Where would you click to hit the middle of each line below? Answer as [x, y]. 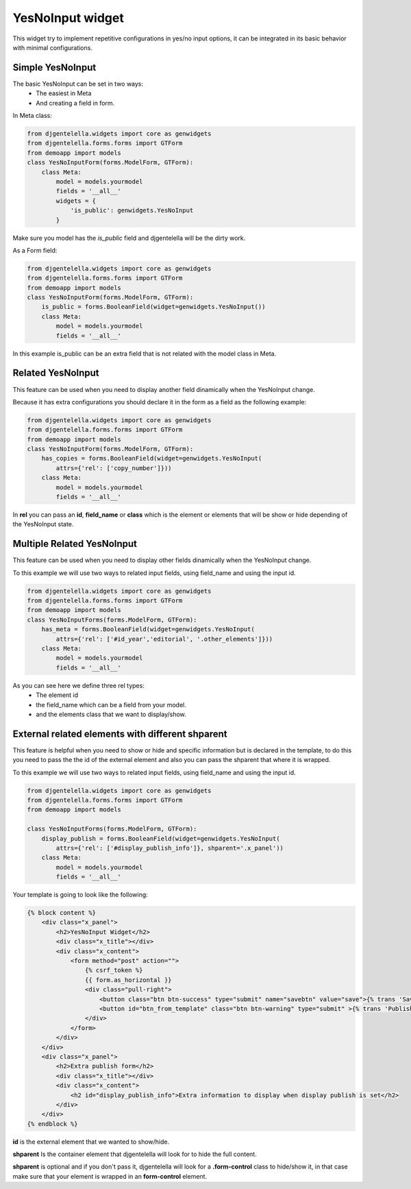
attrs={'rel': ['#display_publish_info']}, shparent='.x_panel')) [170, 848]
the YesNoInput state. [43, 524]
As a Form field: [35, 250]
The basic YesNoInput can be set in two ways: [78, 84]
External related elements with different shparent [120, 734]
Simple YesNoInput [54, 68]
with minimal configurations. [52, 47]
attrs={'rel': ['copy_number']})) [114, 468]
